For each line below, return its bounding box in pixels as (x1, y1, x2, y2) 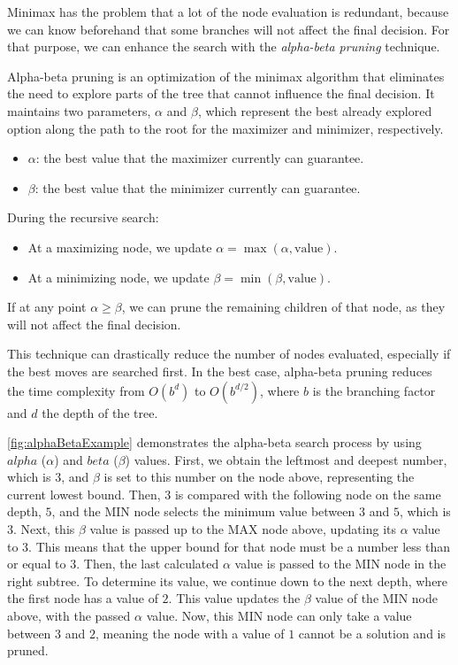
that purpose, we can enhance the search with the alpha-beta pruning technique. (7, 37, 440, 56)
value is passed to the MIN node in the (234, 554, 447, 573)
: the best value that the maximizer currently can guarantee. (35, 149, 364, 167)
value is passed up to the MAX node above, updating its (89, 520, 396, 538)
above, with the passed (7, 607, 131, 625)
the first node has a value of (7, 589, 158, 607)
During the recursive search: (7, 208, 159, 227)
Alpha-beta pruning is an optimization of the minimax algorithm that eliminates (7, 66, 445, 85)
